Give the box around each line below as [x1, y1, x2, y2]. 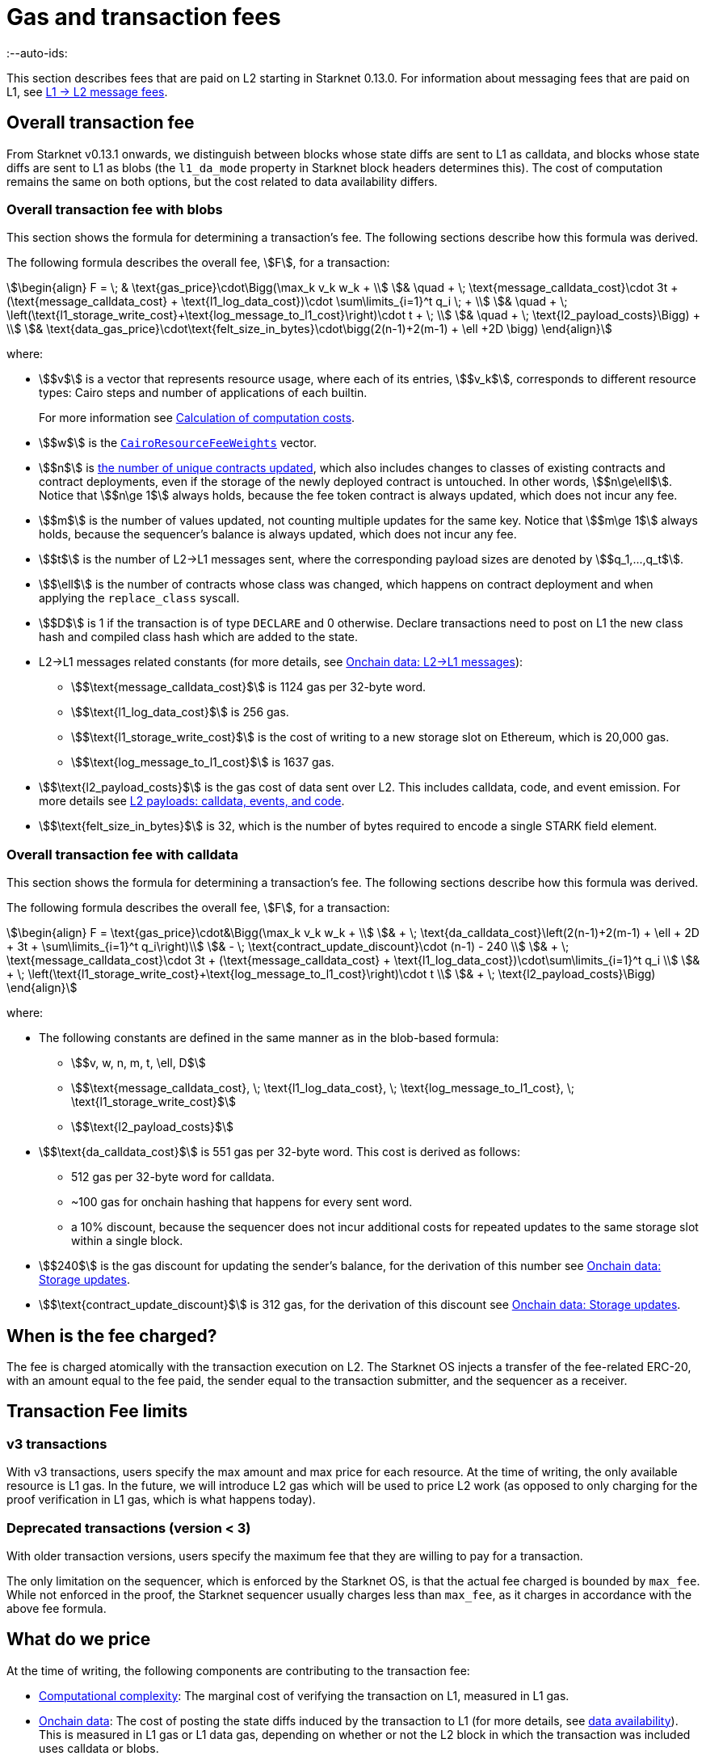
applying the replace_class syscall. [39, 591, 240, 606]
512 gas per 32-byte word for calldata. [71, 1170, 275, 1184]
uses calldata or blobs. [39, 1741, 159, 1755]
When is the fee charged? [6, 1325, 217, 1346]
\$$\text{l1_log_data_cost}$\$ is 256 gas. [71, 705, 289, 720]
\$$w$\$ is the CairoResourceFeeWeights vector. [39, 436, 317, 450]
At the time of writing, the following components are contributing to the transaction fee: [6, 1663, 470, 1678]
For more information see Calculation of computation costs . [39, 411, 355, 425]
